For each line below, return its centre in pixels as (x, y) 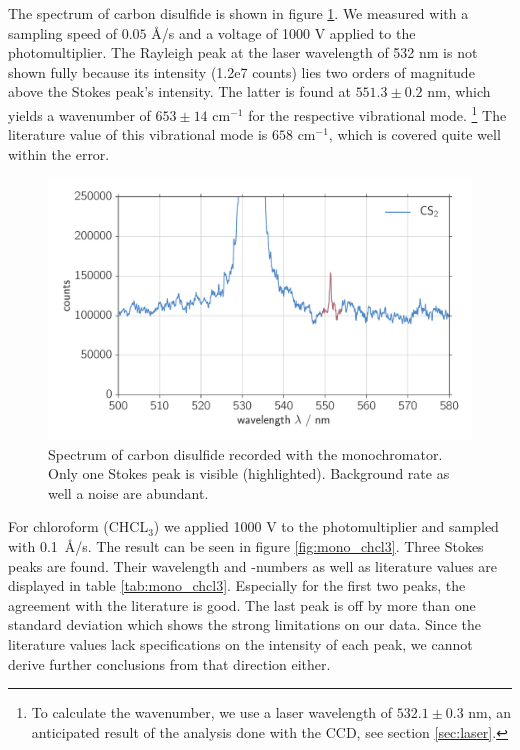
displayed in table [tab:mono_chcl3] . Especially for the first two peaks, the (237, 585)
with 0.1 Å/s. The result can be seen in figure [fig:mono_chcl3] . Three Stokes (246, 546)
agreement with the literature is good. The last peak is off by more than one (242, 604)
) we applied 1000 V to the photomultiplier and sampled (326, 526)
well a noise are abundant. (128, 492)
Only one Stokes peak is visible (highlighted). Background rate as (249, 473)
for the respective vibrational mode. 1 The (377, 113)
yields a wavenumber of (79, 114)
